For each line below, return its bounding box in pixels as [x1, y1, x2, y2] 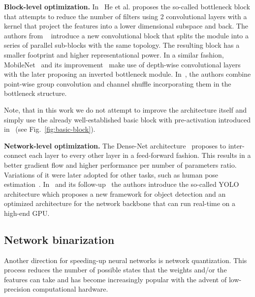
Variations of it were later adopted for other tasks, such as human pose [4, 169, 219, 179]
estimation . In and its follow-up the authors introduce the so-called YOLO [4, 179, 239, 189]
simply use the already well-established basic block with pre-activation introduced [4, 114, 251, 124]
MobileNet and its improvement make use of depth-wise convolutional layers [4, 59, 241, 69]
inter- [228, 140, 245, 150]
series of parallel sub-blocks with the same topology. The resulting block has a [4, 40, 240, 50]
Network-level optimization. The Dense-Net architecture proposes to [4, 140, 226, 150]
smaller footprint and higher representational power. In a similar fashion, [4, 49, 224, 59]
